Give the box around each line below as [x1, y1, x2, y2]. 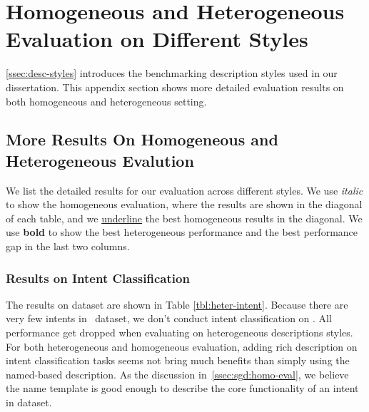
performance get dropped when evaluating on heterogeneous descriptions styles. [6, 325, 353, 340]
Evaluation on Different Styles [6, 24, 308, 53]
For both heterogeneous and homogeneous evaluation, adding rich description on [6, 339, 358, 354]
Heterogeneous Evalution [6, 149, 194, 171]
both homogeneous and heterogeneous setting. [6, 93, 207, 108]
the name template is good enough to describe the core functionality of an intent [6, 381, 359, 396]
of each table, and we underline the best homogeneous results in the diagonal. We [6, 210, 363, 225]
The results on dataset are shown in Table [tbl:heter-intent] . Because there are [6, 297, 348, 311]
